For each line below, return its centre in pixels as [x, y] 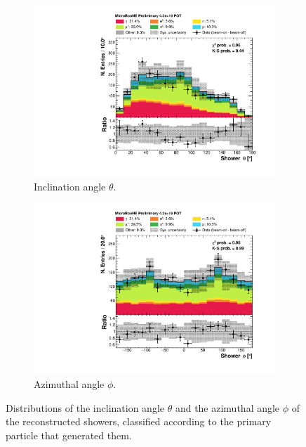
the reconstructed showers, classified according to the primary [139, 421]
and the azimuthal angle [227, 407]
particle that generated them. [69, 435]
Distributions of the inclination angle [85, 407]
